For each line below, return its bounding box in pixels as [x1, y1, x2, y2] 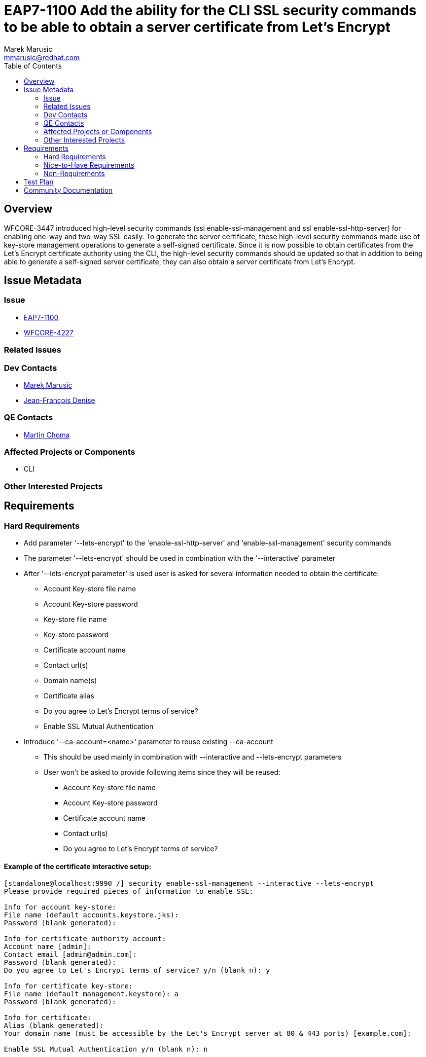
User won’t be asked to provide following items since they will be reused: [43, 768, 281, 777]
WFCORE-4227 [24, 328, 73, 337]
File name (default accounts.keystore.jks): [4, 911, 179, 919]
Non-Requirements [43, 169, 105, 178]
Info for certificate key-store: [4, 982, 133, 990]
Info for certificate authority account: [4, 935, 166, 943]
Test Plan [24, 177, 54, 186]
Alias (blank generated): [4, 1021, 104, 1030]
